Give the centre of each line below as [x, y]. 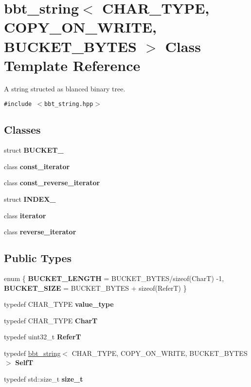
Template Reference [72, 65]
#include [18, 104]
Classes [22, 130]
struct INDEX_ [30, 199]
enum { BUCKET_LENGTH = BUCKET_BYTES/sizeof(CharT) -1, [114, 278]
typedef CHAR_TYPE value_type [59, 304]
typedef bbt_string [32, 353]
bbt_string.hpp [69, 104]
